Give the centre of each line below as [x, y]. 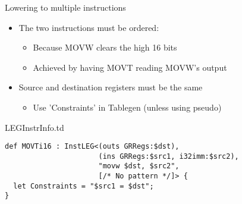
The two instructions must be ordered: [89, 27]
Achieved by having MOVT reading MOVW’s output [130, 67]
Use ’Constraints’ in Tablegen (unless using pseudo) [127, 107]
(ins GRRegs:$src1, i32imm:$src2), [169, 156]
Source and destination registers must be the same [111, 87]
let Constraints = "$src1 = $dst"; [84, 186]
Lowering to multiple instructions [65, 7]
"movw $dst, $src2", [139, 166]
